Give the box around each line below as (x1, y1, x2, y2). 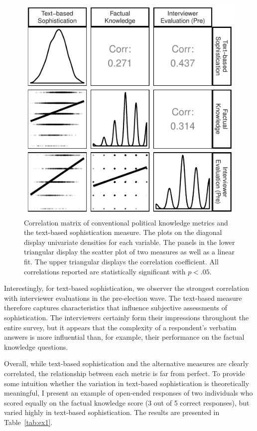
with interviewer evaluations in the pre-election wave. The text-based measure (4, 292, 242, 303)
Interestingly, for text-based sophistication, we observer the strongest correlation (4, 283, 249, 293)
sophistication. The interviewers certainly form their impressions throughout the (4, 312, 249, 322)
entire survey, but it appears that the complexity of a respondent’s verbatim (4, 322, 237, 332)
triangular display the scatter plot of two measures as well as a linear (24, 246, 235, 257)
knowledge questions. (4, 341, 68, 352)
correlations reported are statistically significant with (24, 266, 186, 276)
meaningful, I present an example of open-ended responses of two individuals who (4, 388, 253, 398)
